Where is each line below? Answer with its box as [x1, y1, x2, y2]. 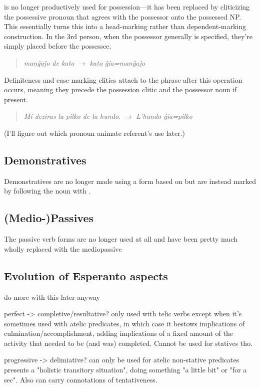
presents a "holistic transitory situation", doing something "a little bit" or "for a [4, 364, 247, 375]
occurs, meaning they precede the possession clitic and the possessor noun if [4, 84, 237, 95]
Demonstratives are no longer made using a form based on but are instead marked [4, 175, 256, 186]
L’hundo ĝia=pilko [136, 111, 192, 121]
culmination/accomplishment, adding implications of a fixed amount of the [4, 328, 233, 338]
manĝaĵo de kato [23, 57, 74, 68]
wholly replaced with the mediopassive [4, 243, 122, 254]
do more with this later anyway [4, 291, 100, 302]
